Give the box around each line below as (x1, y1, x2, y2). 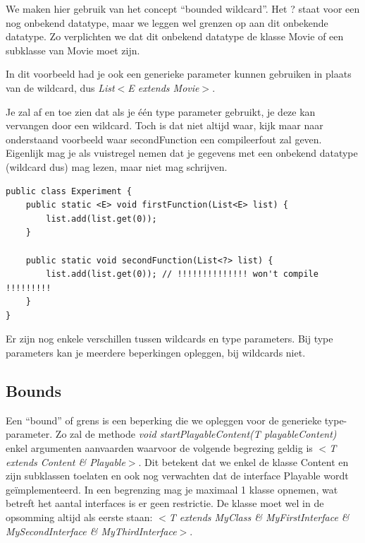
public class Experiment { (6, 186, 132, 196)
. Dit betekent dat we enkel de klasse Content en (138, 454, 349, 469)
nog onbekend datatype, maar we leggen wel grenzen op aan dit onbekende (6, 15, 328, 30)
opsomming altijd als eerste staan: (6, 510, 153, 525)
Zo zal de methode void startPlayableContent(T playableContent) (55, 426, 337, 441)
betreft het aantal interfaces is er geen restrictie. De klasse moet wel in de (6, 496, 324, 511)
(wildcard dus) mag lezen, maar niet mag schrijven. (6, 159, 228, 174)
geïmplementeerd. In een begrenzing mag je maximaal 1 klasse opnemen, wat (6, 482, 338, 496)
